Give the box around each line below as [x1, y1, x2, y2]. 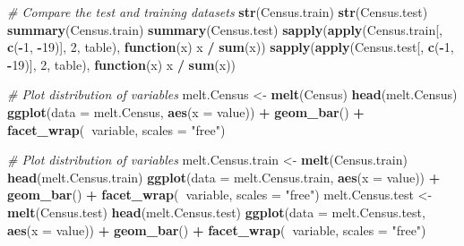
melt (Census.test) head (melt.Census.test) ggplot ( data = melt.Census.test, [7, 202, 425, 221]
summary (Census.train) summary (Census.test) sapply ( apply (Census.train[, [7, 20, 443, 38]
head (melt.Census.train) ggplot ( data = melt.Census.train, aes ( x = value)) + [7, 167, 441, 186]
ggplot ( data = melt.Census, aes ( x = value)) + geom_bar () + [7, 102, 365, 121]
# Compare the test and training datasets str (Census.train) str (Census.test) [7, 3, 428, 21]
